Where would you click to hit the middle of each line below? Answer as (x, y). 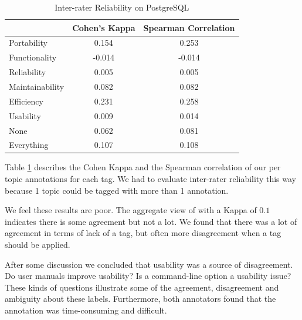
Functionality (33, 57)
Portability (28, 43)
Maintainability (37, 86)
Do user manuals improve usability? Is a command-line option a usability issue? (148, 276)
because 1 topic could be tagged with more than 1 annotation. (117, 190)
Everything (29, 145)
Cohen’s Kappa (104, 27)
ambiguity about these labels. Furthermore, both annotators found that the (140, 299)
